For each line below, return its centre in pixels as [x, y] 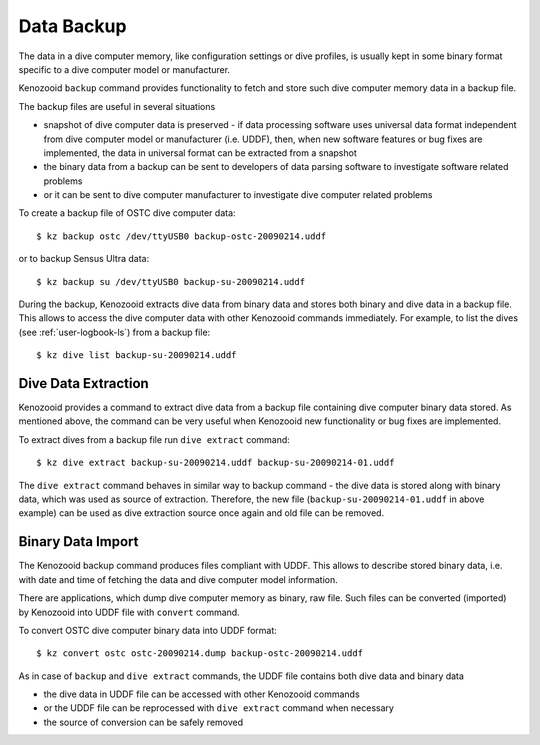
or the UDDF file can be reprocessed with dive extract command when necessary [219, 708]
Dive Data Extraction [83, 383]
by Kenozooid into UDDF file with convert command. [129, 612]
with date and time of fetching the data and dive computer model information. [178, 579]
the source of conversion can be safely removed [143, 722]
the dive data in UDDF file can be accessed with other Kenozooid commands [201, 694]
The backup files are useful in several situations [117, 106]
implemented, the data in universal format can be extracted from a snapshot [200, 152]
